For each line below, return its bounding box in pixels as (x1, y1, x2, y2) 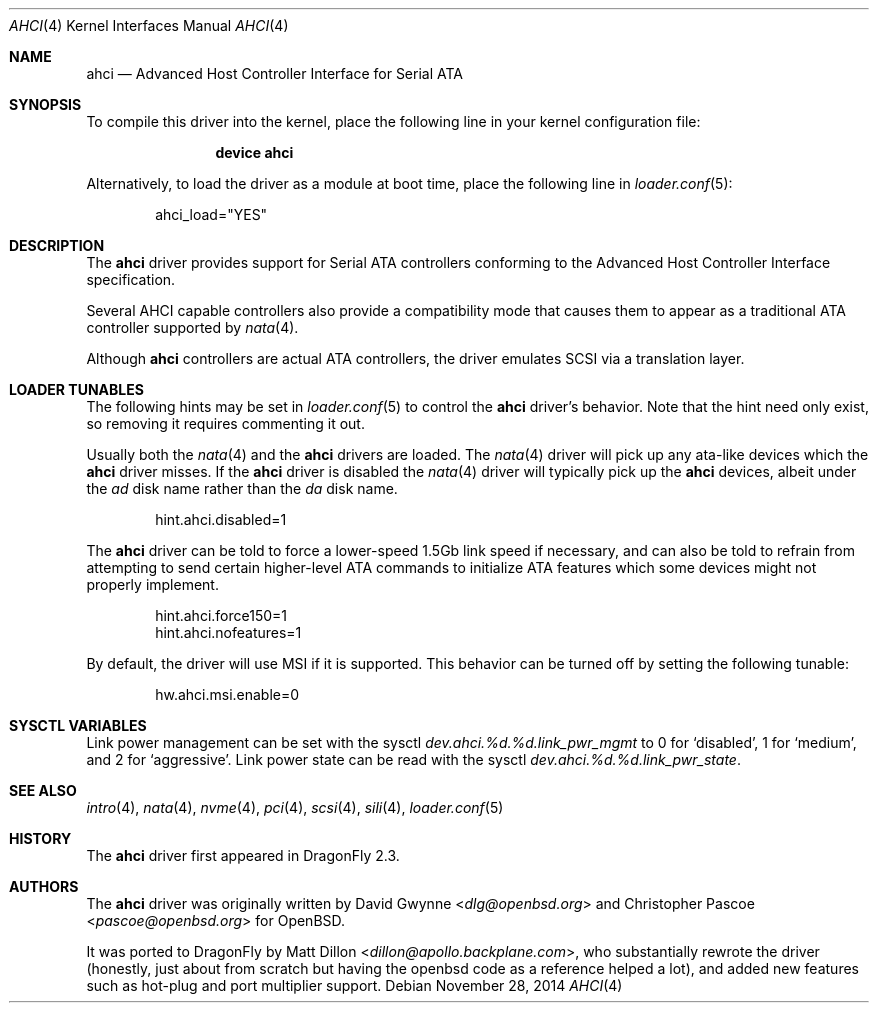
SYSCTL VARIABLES (9, 717, 147, 734)
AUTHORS (9, 878, 79, 895)
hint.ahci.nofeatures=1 (155, 624, 302, 641)
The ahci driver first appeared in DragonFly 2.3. (86, 847, 400, 864)
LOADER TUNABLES (9, 381, 144, 398)
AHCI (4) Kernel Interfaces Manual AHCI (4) (9, 17, 289, 34)
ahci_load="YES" (155, 206, 268, 223)
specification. (86, 271, 176, 288)
